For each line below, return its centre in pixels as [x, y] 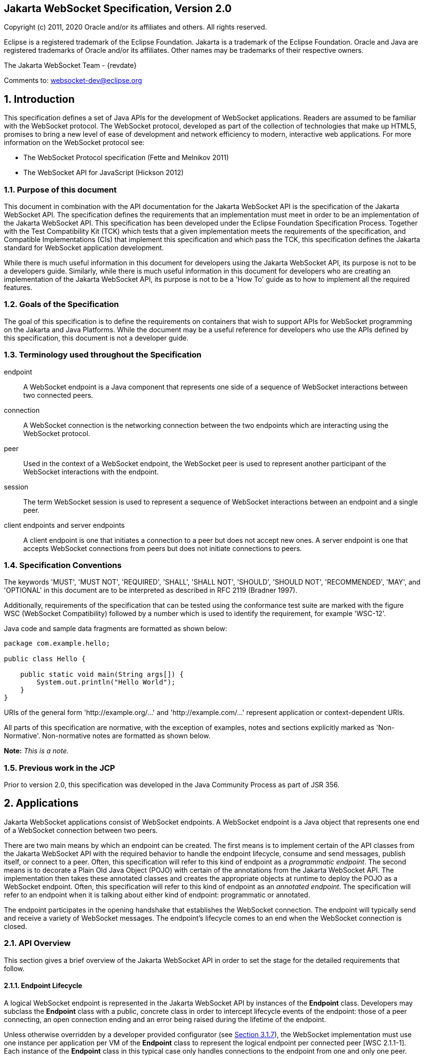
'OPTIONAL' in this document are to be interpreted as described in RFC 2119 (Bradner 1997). [151, 590]
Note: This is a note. [36, 751]
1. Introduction [39, 99]
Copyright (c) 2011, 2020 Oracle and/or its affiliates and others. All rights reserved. [135, 27]
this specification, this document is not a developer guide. [96, 338]
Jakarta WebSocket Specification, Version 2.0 [118, 8]
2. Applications [41, 803]
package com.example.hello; [57, 643]
